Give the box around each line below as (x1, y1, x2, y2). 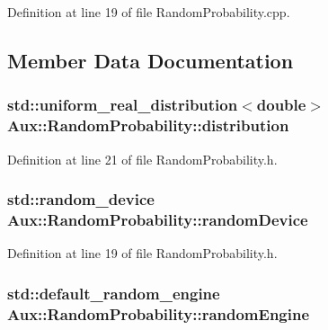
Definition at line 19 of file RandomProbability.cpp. (7, 3, 290, 21)
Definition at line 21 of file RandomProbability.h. (7, 149, 278, 168)
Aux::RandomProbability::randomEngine (7, 302, 310, 325)
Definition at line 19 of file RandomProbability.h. (7, 244, 278, 263)
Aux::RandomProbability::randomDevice (7, 208, 308, 230)
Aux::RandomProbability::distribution (7, 114, 289, 137)
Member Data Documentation (7, 46, 294, 74)
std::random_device (7, 188, 155, 210)
